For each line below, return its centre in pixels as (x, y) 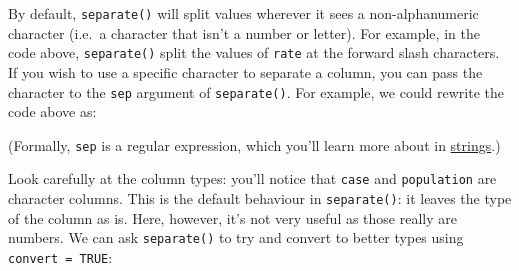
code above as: (52, 111)
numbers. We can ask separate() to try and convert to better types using (236, 237)
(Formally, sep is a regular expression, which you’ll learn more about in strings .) (254, 144)
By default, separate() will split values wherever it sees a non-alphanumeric (243, 13)
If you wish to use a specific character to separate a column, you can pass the (245, 71)
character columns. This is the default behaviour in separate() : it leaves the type (260, 198)
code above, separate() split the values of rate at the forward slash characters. (254, 52)
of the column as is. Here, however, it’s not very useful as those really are (232, 217)
